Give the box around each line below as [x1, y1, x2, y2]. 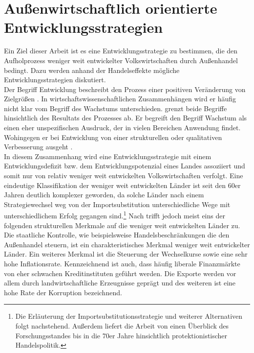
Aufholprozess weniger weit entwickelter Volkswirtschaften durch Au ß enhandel [4, 55, 238, 65]
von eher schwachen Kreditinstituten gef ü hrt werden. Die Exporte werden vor [4, 268, 236, 278]
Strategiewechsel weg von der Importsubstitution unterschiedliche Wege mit [4, 199, 231, 209]
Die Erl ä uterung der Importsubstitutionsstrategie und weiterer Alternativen [15, 311, 243, 321]
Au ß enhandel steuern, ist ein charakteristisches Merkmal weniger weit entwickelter [4, 239, 250, 249]
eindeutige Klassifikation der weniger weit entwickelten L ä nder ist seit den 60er [4, 180, 241, 190]
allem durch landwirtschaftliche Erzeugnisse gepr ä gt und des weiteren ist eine [4, 278, 236, 288]
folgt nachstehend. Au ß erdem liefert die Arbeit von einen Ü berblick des [15, 321, 229, 330]
